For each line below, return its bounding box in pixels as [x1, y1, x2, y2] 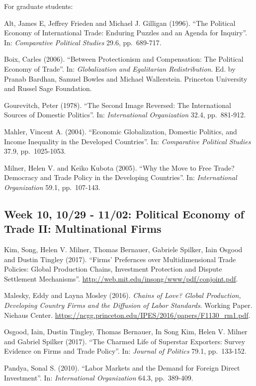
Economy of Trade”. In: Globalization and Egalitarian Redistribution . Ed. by [4, 63, 236, 74]
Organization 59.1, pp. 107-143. [4, 182, 100, 192]
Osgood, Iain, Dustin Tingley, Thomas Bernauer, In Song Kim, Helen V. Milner [4, 326, 248, 337]
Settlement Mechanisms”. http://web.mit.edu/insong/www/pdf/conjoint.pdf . [4, 273, 238, 284]
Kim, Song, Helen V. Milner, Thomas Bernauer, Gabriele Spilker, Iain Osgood [4, 244, 243, 255]
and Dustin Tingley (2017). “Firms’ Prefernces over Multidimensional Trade [4, 254, 236, 264]
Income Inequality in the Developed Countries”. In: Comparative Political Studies [4, 136, 251, 146]
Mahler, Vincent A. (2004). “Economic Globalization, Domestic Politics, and [4, 126, 237, 136]
